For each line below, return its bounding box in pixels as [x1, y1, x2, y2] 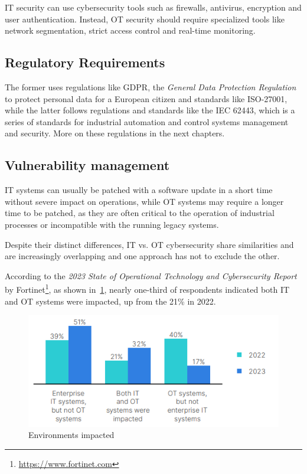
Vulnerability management [5, 156, 170, 174]
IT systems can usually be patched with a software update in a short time [5, 184, 273, 196]
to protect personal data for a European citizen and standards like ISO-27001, [5, 92, 288, 104]
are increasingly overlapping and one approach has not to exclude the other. [5, 250, 280, 262]
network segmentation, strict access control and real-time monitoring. [5, 24, 256, 37]
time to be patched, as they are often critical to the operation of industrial [5, 207, 275, 219]
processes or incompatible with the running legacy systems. [5, 218, 219, 230]
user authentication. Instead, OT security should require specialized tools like [5, 12, 285, 25]
